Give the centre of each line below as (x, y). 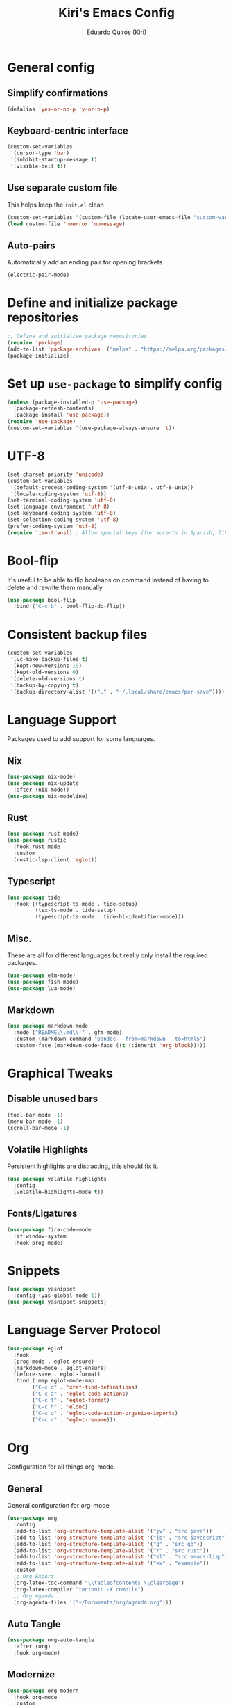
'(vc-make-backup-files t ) (49, 660)
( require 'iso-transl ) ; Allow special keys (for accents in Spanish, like (119, 533)
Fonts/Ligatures (42, 1214)
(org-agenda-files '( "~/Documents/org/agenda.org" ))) (93, 1602)
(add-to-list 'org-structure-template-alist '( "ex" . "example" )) (111, 1563)
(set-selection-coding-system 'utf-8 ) (63, 520)
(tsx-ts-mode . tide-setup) (76, 910)
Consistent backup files (77, 634)
